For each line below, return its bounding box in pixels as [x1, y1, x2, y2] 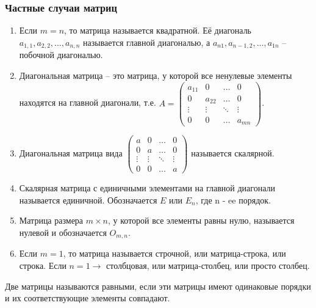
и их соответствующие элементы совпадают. [5, 291, 170, 304]
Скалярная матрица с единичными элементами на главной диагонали [19, 182, 275, 194]
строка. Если [19, 259, 66, 272]
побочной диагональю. [19, 48, 103, 61]
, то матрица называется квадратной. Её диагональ [64, 24, 252, 37]
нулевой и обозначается [19, 226, 107, 238]
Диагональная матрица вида [19, 147, 123, 159]
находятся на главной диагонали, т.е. [19, 96, 156, 109]
